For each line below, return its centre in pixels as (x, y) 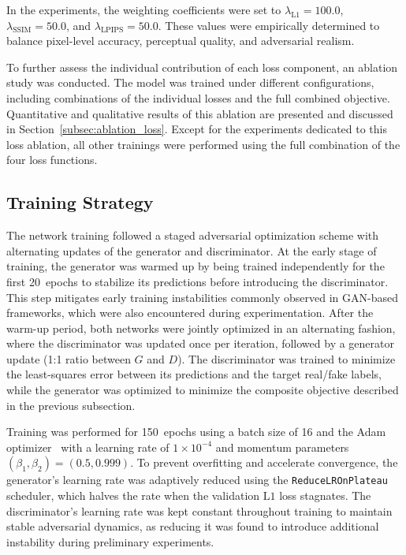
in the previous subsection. (71, 405)
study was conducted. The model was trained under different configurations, (190, 82)
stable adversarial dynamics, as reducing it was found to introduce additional (193, 526)
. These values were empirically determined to (269, 25)
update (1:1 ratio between (69, 358)
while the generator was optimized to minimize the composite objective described (203, 390)
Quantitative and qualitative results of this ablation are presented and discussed (200, 113)
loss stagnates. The (325, 495)
